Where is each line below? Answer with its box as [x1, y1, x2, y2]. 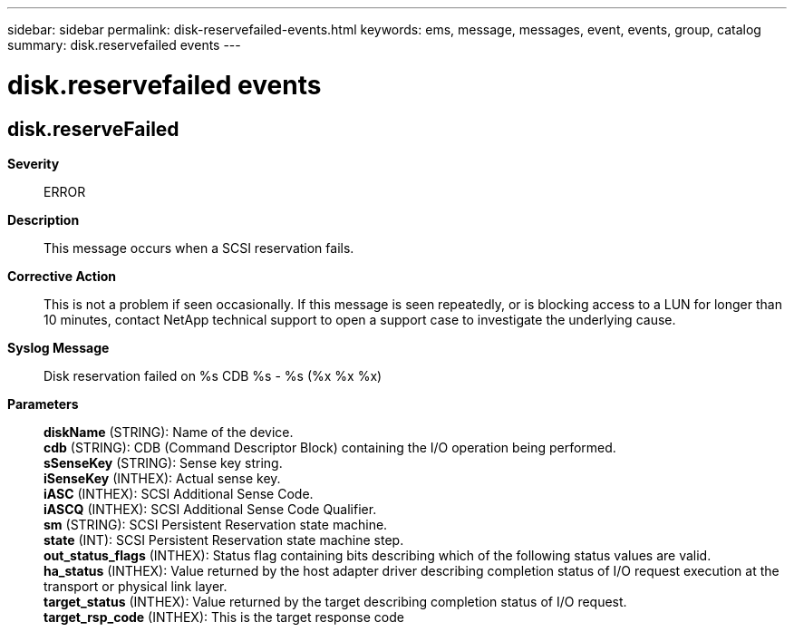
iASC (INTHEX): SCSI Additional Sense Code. [44, 485, 314, 501]
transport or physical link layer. [44, 578, 228, 594]
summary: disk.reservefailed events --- [7, 37, 241, 53]
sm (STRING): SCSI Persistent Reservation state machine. [44, 516, 388, 532]
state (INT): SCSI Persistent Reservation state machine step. [44, 531, 404, 548]
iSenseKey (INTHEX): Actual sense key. [44, 470, 281, 486]
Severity [7, 155, 60, 171]
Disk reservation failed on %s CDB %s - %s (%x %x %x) [44, 367, 382, 384]
